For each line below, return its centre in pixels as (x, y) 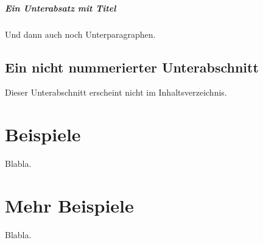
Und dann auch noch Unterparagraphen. (80, 34)
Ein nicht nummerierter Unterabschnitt (132, 67)
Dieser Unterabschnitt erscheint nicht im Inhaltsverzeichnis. (116, 92)
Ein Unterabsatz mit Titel (61, 8)
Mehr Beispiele (69, 205)
